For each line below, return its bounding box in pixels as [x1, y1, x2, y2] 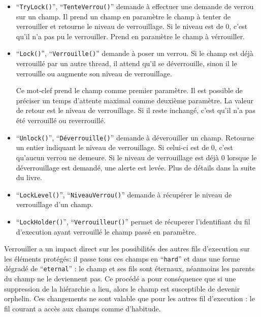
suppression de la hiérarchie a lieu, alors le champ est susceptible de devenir [4, 283, 240, 294]
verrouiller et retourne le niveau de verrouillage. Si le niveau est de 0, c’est [16, 21, 248, 32]
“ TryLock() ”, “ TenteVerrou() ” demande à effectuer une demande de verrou [16, 1, 254, 11]
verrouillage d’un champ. [16, 199, 93, 210]
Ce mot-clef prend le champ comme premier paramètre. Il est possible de [16, 85, 243, 96]
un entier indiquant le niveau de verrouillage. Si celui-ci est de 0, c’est [16, 142, 233, 153]
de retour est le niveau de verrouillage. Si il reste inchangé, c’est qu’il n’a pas [16, 105, 255, 116]
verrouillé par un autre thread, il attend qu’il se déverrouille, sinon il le [16, 58, 237, 69]
